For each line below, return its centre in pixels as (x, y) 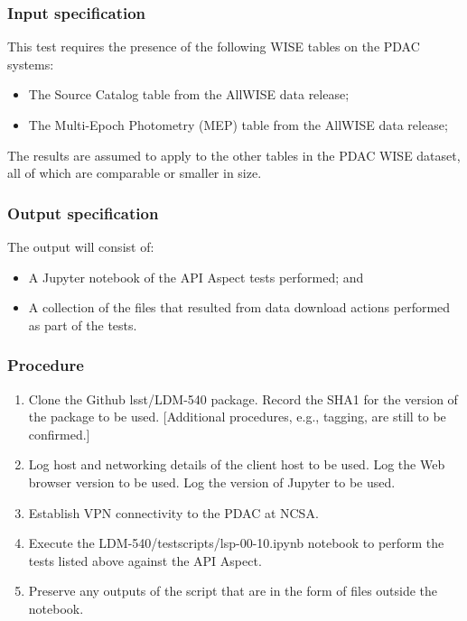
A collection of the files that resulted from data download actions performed (239, 307)
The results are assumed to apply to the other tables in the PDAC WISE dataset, (234, 155)
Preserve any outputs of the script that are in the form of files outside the (233, 591)
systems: (31, 64)
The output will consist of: (81, 246)
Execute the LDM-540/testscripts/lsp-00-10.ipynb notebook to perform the (236, 543)
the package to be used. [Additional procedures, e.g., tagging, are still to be (237, 417)
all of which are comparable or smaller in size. (135, 173)
